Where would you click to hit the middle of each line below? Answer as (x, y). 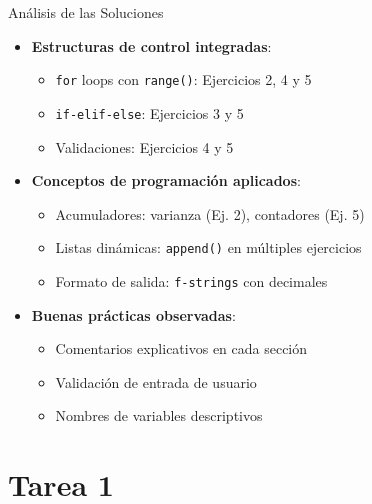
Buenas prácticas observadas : (133, 314)
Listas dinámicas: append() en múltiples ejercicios (208, 247)
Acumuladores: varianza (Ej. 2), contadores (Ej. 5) (210, 213)
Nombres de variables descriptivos (159, 415)
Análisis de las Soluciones (86, 12)
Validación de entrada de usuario (156, 381)
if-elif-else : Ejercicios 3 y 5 (149, 112)
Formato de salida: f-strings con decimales (191, 280)
